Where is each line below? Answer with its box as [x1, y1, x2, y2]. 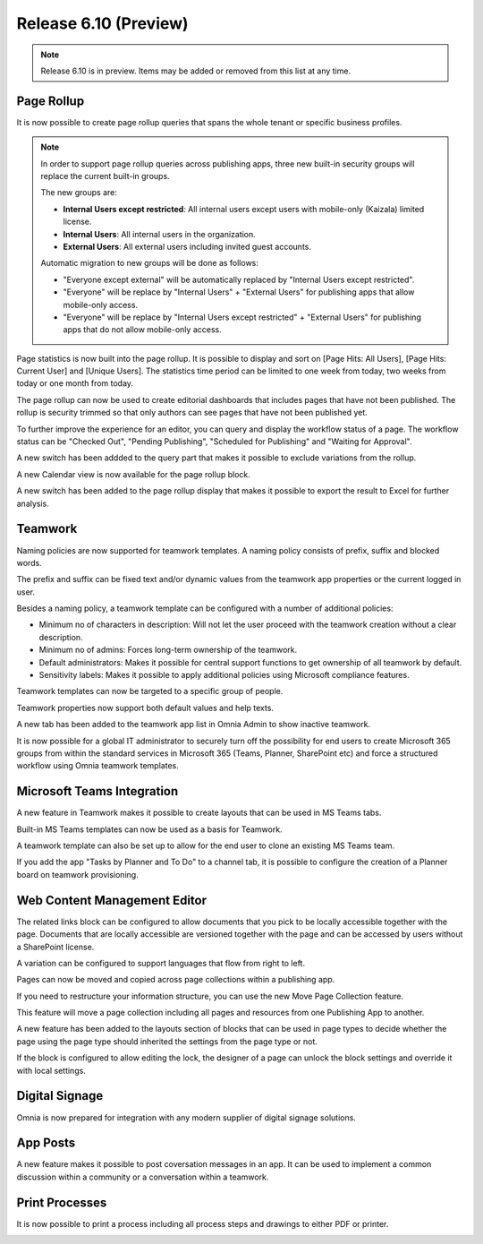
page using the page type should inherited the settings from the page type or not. [16, 1035, 318, 1047]
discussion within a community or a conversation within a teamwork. [16, 1171, 269, 1182]
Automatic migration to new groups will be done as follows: [40, 258, 259, 269]
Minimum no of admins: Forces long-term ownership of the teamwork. [38, 645, 298, 656]
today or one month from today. [16, 378, 134, 389]
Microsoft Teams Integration [16, 784, 179, 799]
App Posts [16, 1136, 76, 1151]
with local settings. [16, 1065, 87, 1076]
